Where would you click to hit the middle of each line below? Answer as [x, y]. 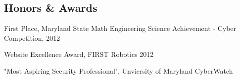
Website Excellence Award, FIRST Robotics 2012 [79, 54]
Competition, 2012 [32, 38]
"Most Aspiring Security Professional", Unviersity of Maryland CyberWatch [119, 70]
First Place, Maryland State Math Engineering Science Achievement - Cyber [120, 28]
